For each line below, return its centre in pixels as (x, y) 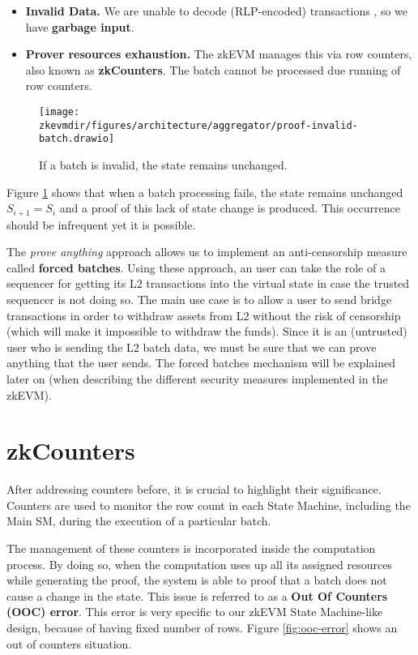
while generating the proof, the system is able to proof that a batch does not (197, 580)
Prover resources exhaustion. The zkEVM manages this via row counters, (219, 54)
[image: (60, 111)
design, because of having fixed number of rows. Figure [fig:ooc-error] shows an (202, 627)
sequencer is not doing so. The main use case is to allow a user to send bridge (199, 299)
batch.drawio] (77, 139)
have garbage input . (80, 26)
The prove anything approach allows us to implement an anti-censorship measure (207, 252)
